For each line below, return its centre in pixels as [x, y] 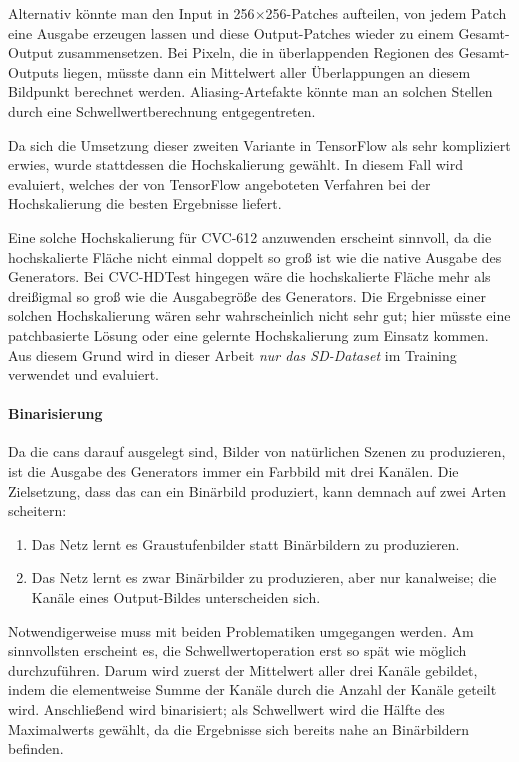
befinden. [36, 748]
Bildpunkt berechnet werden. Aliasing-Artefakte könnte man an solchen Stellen [250, 91]
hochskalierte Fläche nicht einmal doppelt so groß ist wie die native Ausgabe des [255, 256]
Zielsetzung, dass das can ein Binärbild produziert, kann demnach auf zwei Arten [257, 490]
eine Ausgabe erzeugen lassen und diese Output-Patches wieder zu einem [231, 32]
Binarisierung [55, 413]
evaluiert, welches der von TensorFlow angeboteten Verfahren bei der [219, 183]
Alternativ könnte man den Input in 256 [131, 13]
